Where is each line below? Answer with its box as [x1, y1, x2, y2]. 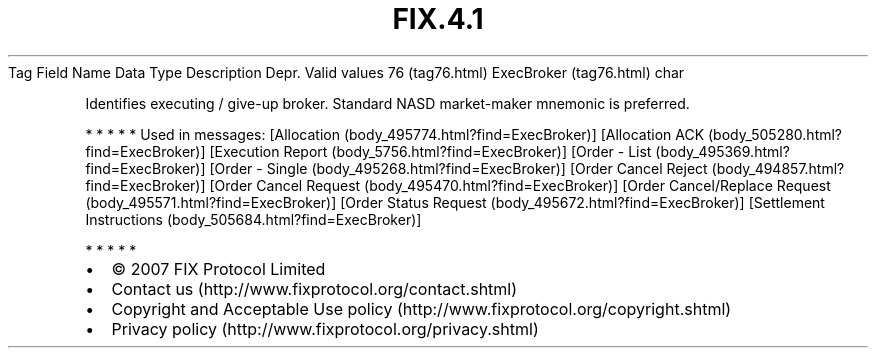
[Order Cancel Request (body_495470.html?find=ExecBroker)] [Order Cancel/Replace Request [209, 176, 831, 194]
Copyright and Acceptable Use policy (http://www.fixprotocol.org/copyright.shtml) [111, 298, 732, 319]
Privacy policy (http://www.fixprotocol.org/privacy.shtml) [111, 318, 539, 339]
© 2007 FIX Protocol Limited [111, 258, 326, 279]
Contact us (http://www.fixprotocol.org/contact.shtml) [111, 278, 518, 299]
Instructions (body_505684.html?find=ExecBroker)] [85, 210, 422, 228]
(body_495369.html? [655, 142, 790, 160]
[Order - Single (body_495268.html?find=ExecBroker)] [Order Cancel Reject [209, 159, 708, 177]
